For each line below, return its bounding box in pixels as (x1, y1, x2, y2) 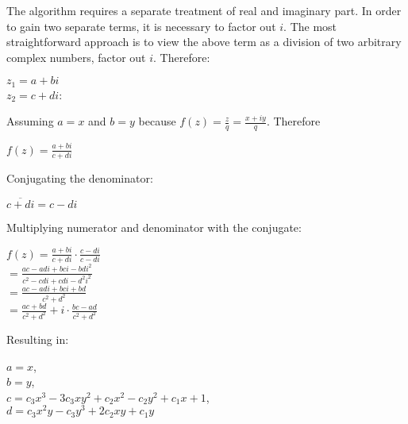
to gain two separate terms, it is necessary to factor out (6, 17, 276, 34)
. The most (283, 17, 337, 34)
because (138, 113, 176, 129)
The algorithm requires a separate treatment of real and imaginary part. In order (6, 2, 402, 18)
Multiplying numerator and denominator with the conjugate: (6, 218, 302, 235)
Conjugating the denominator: (6, 169, 153, 186)
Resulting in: (6, 331, 69, 348)
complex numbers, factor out (6, 48, 146, 65)
